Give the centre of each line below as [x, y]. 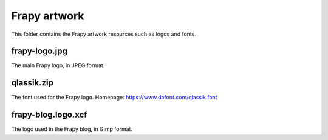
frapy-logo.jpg [39, 51]
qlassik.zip [32, 83]
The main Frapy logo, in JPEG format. [58, 65]
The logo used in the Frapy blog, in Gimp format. [72, 129]
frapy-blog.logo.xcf [49, 115]
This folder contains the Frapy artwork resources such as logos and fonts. [104, 34]
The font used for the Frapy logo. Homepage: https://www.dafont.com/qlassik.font [114, 98]
